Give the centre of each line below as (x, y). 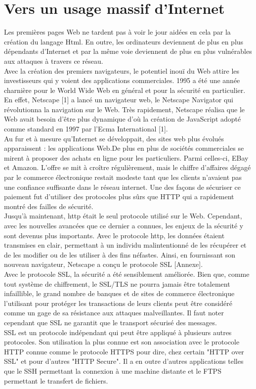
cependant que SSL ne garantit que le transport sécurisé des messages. (110, 322)
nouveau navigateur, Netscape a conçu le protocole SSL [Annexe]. (104, 264)
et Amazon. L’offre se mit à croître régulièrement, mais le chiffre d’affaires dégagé (128, 167)
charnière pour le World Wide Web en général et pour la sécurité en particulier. (125, 90)
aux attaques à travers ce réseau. (54, 61)
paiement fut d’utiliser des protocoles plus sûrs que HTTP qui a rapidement (119, 196)
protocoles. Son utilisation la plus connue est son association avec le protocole (122, 342)
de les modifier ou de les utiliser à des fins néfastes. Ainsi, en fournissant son (120, 254)
